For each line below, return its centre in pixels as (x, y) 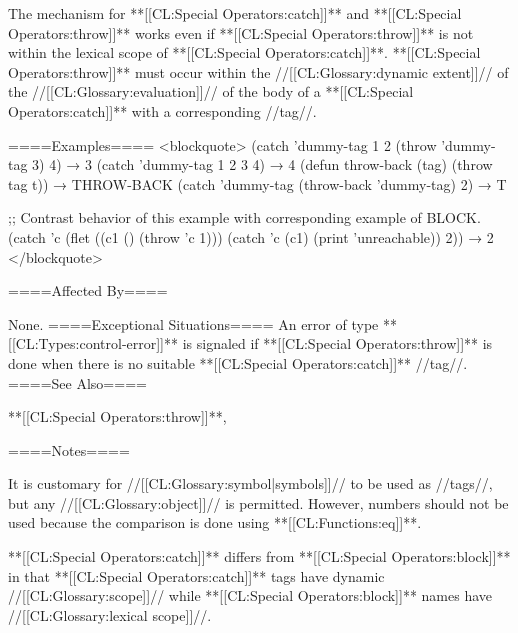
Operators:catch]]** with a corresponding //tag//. (162, 110)
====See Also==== (77, 382)
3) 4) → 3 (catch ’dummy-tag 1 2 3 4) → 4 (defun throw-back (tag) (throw (262, 164)
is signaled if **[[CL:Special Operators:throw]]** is (337, 343)
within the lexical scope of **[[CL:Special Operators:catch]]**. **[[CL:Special (244, 52)
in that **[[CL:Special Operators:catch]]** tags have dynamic (196, 575)
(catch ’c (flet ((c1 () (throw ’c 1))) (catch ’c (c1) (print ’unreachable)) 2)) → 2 (251, 236)
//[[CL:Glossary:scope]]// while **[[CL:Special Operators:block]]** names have (250, 595)
